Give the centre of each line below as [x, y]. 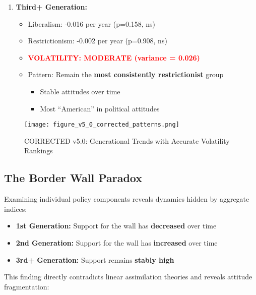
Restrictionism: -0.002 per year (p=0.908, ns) [98, 41]
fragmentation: [27, 286]
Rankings [39, 151]
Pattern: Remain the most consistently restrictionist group [126, 74]
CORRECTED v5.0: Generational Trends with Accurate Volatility [127, 140]
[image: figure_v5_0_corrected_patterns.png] [102, 125]
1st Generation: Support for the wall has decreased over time [116, 226]
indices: [16, 209]
